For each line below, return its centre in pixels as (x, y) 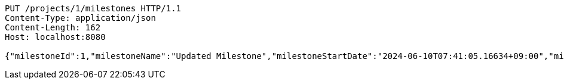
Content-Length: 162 (53, 27)
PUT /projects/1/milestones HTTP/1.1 (93, 8)
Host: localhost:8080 (55, 37)
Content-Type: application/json (80, 18)
